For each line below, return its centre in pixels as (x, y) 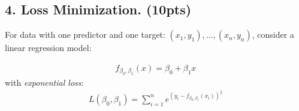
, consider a (273, 34)
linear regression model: (48, 48)
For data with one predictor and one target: (85, 34)
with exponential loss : (44, 82)
